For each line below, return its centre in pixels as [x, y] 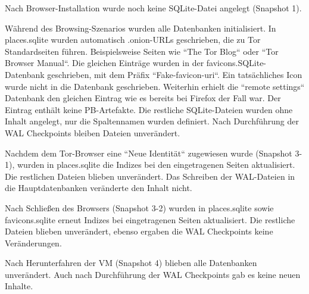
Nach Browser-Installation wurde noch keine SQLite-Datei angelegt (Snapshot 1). [153, 8]
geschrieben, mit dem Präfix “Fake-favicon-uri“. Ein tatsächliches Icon [175, 74]
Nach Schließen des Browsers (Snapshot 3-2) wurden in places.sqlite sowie [139, 207]
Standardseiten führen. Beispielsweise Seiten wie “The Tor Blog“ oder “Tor [142, 51]
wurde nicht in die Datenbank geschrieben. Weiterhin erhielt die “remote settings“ [155, 86]
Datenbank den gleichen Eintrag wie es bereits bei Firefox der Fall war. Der [143, 98]
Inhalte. [19, 286]
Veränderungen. [33, 243]
